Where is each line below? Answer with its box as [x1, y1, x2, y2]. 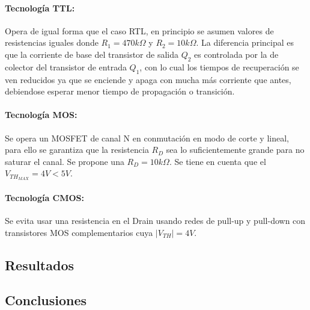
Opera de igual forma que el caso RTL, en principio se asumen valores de [5, 24, 274, 37]
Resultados [5, 255, 74, 274]
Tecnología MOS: [5, 108, 77, 121]
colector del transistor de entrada [5, 60, 127, 73]
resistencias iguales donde [5, 36, 99, 49]
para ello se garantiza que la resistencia [5, 143, 149, 156]
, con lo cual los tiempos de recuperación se [139, 60, 299, 73]
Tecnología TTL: [5, 1, 75, 14]
